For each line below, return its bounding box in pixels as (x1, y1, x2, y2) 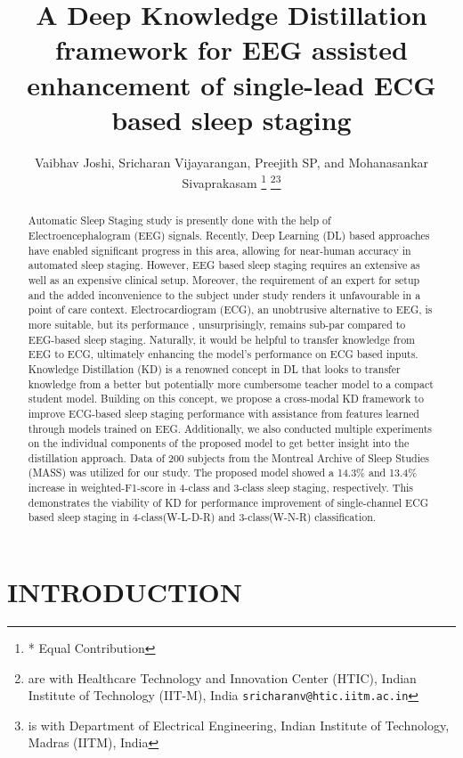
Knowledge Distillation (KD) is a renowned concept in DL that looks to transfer (28, 361, 401, 376)
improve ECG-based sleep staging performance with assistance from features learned (28, 405, 419, 420)
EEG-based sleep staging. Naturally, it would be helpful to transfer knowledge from (28, 331, 415, 346)
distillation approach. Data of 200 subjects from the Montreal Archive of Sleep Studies (28, 450, 429, 465)
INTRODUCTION (7, 574, 243, 610)
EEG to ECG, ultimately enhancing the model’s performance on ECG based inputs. (28, 346, 418, 362)
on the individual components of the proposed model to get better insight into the (28, 436, 410, 451)
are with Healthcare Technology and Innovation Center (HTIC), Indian (28, 668, 417, 687)
